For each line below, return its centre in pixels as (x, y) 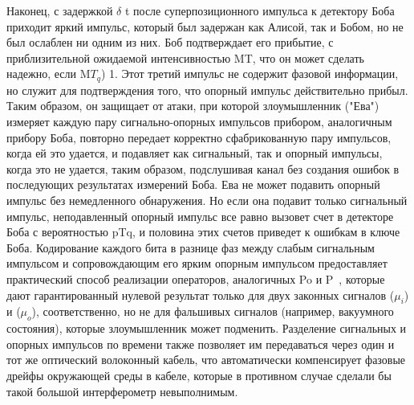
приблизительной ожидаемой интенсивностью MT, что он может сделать (185, 57)
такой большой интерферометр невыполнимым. (122, 391)
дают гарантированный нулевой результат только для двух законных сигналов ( (201, 295)
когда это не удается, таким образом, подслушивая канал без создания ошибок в (203, 168)
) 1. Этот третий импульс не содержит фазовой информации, (250, 74)
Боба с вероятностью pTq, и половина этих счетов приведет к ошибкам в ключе (203, 232)
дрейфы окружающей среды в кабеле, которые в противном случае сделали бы (199, 375)
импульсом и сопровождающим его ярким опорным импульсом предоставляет (197, 263)
